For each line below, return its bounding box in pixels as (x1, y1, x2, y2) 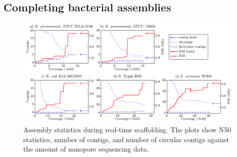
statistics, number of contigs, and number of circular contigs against (23, 134, 229, 144)
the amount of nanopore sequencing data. (23, 144, 149, 154)
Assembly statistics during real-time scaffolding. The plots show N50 (23, 124, 231, 135)
